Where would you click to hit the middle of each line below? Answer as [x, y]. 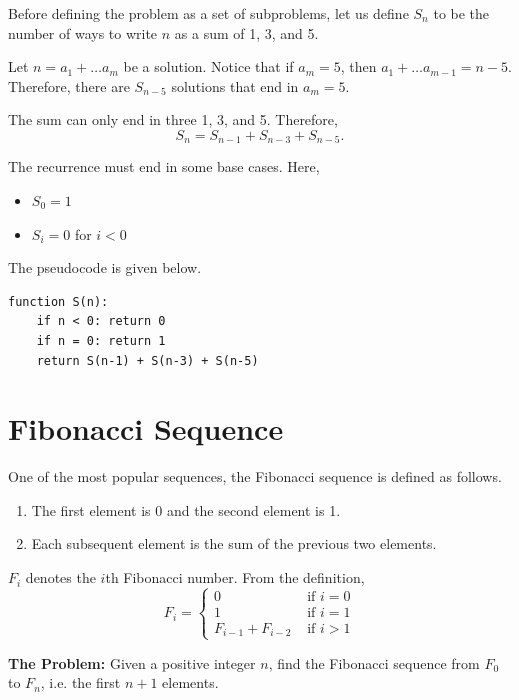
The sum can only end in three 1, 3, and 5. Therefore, [173, 119]
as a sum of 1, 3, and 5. [246, 32]
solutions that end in [235, 85]
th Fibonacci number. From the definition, [235, 577]
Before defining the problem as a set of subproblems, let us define [208, 13]
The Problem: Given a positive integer [132, 662]
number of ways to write [83, 32]
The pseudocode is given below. [105, 267]
